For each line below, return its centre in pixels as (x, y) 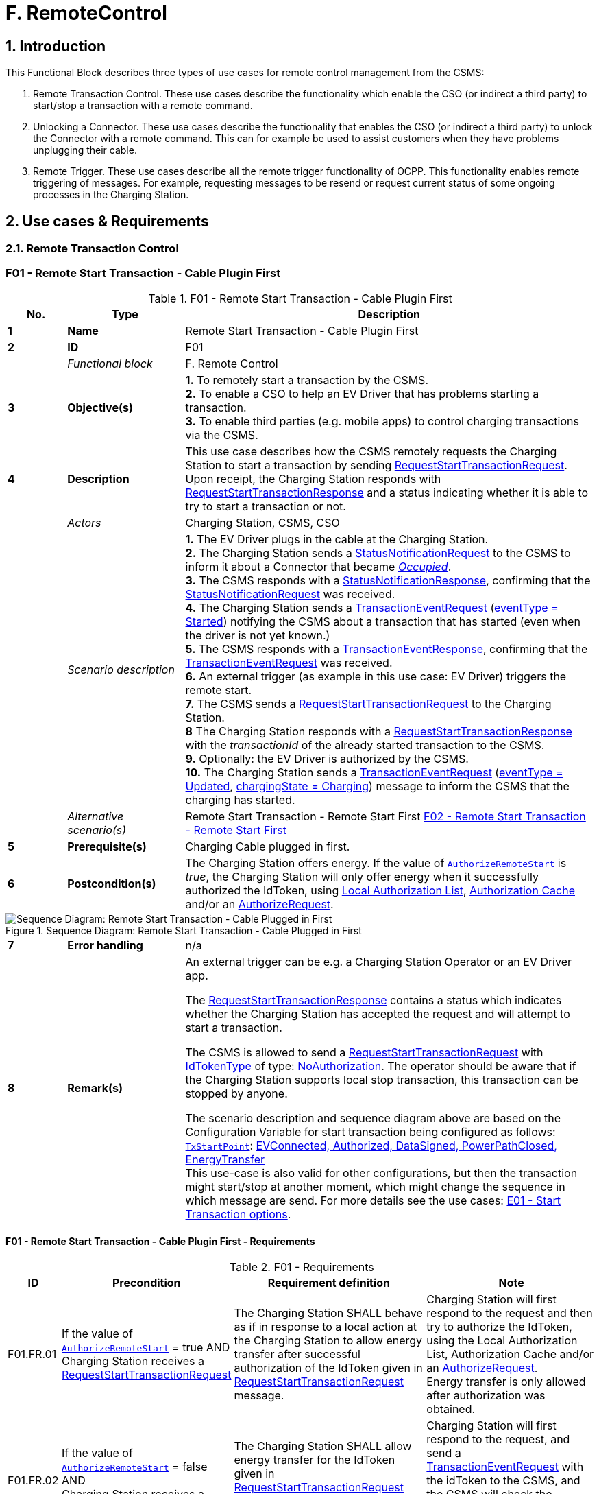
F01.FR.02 (33, 1480)
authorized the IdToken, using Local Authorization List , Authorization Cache (380, 890)
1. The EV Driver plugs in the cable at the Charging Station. (337, 539)
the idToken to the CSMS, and (503, 1480)
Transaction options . (238, 1214)
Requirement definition (329, 1282)
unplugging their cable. (85, 150)
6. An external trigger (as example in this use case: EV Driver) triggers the (376, 676)
